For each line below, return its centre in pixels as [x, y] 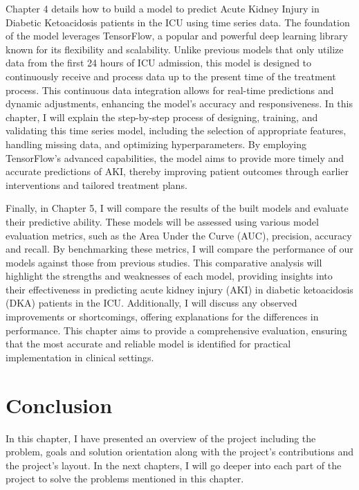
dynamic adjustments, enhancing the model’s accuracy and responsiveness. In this [179, 103]
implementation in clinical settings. [80, 357]
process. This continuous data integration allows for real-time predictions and [170, 90]
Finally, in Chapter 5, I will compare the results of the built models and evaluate [177, 208]
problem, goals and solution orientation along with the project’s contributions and [179, 452]
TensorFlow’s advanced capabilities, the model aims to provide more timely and [175, 157]
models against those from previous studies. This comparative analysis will [164, 262]
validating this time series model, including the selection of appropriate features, [176, 130]
